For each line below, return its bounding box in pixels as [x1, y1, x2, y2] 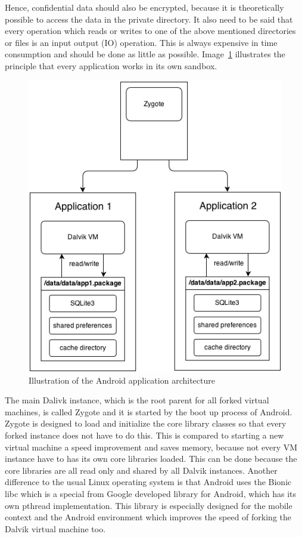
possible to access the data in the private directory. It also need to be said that [5, 13, 293, 25]
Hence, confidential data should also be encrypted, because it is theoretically [5, 1, 284, 13]
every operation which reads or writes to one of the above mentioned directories [5, 24, 296, 37]
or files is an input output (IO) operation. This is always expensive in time [5, 36, 278, 48]
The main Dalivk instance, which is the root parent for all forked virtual [5, 394, 269, 406]
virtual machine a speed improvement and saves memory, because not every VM [5, 440, 298, 453]
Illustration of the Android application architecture [29, 374, 215, 386]
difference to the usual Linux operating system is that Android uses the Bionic [5, 476, 292, 488]
